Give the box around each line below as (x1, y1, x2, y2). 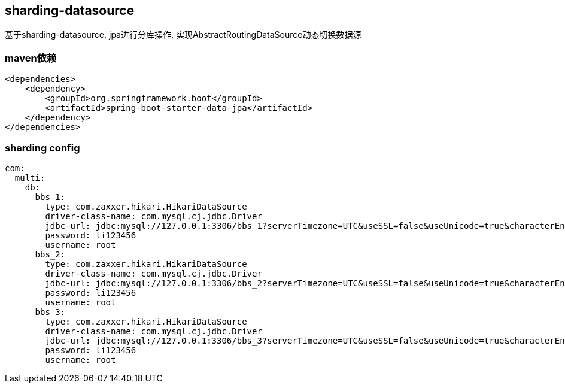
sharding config (5, 141, 80, 154)
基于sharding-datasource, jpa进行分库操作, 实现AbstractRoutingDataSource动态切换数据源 (5, 29, 362, 40)
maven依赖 (5, 51, 57, 64)
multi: (14, 172, 45, 183)
